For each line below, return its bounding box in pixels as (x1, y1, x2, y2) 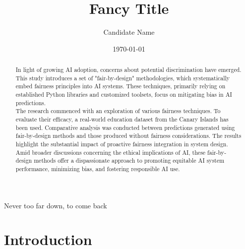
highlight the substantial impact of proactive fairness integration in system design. (15, 140, 228, 148)
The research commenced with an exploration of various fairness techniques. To (15, 107, 221, 115)
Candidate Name (103, 27, 155, 37)
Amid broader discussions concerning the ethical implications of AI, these (15, 148, 206, 156)
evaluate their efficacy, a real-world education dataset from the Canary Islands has (15, 115, 229, 124)
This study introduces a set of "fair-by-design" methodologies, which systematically (15, 73, 230, 82)
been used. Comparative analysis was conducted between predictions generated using (15, 123, 235, 131)
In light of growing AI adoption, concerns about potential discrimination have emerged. (15, 65, 242, 74)
